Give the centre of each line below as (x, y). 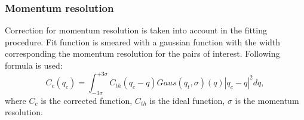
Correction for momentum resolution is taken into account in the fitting (136, 30)
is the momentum (267, 100)
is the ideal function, (187, 100)
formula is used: (34, 65)
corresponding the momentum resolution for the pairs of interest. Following (142, 53)
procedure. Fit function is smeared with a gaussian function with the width (143, 41)
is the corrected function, (87, 100)
